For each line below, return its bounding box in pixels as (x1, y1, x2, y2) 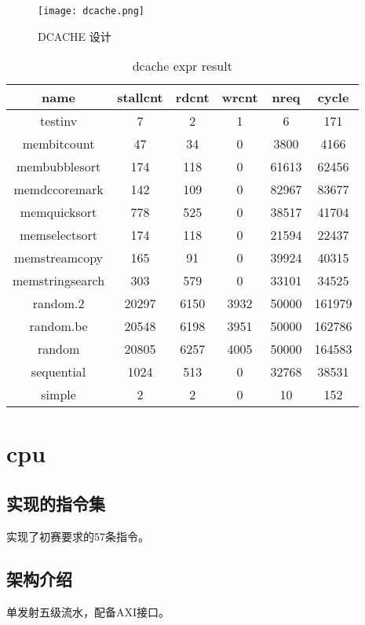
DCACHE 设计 (38, 28, 111, 44)
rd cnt (175, 88, 210, 107)
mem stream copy (14, 248, 104, 267)
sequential (31, 362, 86, 381)
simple (41, 385, 76, 404)
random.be (29, 317, 88, 336)
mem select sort (20, 226, 98, 244)
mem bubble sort (16, 157, 101, 176)
